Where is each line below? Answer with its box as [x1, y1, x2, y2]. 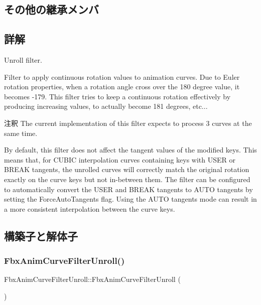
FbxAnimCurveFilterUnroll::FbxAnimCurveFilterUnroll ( [4, 274, 181, 284]
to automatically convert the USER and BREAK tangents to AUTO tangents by [4, 184, 253, 194]
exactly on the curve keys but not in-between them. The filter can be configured [4, 174, 250, 184]
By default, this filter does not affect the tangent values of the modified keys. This [4, 144, 257, 155]
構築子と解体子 [4, 228, 78, 243]
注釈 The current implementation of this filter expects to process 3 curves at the [4, 117, 252, 128]
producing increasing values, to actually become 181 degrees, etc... [4, 101, 208, 111]
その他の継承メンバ [4, 2, 99, 17]
